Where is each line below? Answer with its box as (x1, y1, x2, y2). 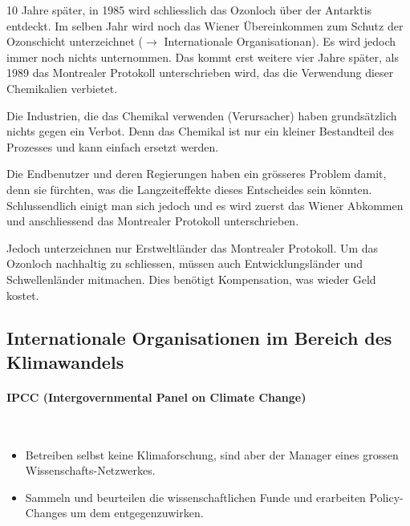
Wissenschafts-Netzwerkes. (25, 462, 156, 479)
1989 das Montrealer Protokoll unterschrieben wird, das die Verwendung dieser (6, 64, 394, 81)
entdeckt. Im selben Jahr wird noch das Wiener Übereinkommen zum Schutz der (6, 17, 404, 34)
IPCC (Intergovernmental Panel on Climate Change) (6, 388, 306, 405)
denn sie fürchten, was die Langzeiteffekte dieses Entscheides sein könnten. (6, 180, 372, 197)
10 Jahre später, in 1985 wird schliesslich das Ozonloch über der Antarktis (6, 2, 372, 18)
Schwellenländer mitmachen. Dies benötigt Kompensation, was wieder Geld (6, 270, 376, 287)
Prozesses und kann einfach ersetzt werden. (6, 138, 219, 155)
